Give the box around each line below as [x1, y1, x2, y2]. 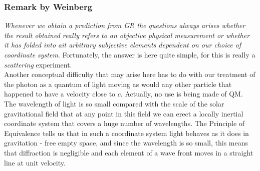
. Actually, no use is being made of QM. [120, 88, 243, 99]
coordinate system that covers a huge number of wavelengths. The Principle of [4, 118, 245, 128]
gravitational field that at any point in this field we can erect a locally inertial [4, 108, 243, 118]
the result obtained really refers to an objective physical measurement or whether [4, 29, 250, 40]
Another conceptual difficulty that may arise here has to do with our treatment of [4, 69, 255, 79]
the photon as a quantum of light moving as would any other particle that [4, 78, 232, 89]
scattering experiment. [4, 59, 72, 69]
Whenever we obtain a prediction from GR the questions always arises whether [4, 20, 245, 30]
